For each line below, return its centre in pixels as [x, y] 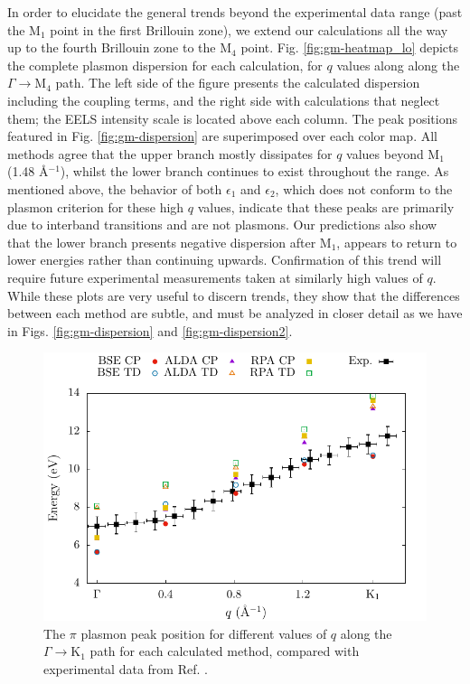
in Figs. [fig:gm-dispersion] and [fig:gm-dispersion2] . [150, 330]
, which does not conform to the [364, 188]
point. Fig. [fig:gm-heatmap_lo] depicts [350, 47]
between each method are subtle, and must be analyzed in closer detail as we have [235, 313]
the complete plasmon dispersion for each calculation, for [165, 65]
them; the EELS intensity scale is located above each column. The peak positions [232, 118]
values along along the [398, 65]
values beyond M [393, 153]
